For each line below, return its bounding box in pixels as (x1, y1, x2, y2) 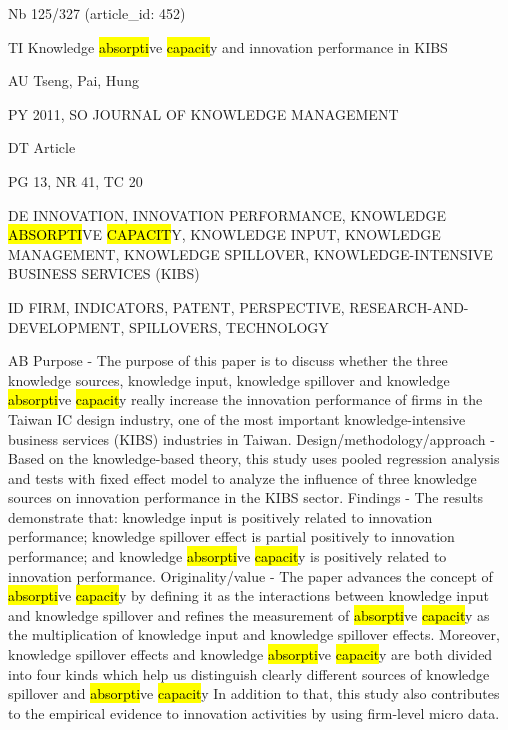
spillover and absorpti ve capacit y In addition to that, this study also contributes (8, 683, 500, 704)
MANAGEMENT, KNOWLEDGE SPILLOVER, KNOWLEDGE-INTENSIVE (8, 243, 493, 264)
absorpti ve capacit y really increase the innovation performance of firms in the (8, 389, 483, 410)
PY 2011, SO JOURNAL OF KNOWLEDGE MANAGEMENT (8, 103, 399, 124)
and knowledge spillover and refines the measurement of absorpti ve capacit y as (8, 604, 490, 625)
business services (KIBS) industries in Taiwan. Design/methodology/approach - (8, 428, 495, 449)
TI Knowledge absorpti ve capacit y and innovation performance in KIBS (8, 36, 448, 57)
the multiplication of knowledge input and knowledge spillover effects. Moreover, (8, 624, 500, 645)
